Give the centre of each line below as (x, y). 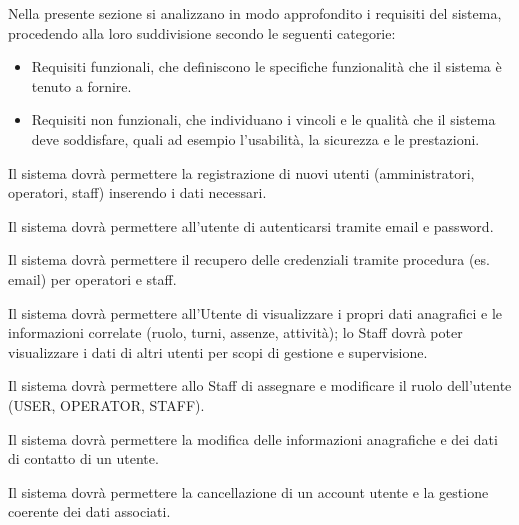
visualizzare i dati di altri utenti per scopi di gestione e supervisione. (218, 351)
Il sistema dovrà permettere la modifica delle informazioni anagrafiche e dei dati (253, 438)
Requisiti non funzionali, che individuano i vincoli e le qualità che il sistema (263, 119)
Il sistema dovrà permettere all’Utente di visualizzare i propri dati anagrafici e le (255, 312)
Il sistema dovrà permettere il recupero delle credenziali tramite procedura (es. (249, 259)
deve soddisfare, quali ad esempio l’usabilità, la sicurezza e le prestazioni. (255, 138)
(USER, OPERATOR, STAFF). (106, 404)
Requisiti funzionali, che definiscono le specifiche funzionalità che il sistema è (266, 66)
